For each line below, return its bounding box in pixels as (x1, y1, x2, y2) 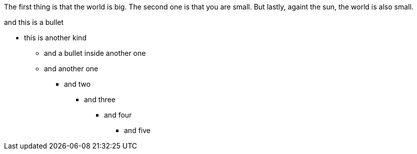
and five (124, 126, 150, 135)
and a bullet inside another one (44, 49, 146, 57)
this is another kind (24, 33, 86, 42)
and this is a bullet (4, 18, 64, 26)
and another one (44, 64, 98, 73)
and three (84, 95, 115, 104)
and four (104, 111, 132, 119)
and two (64, 80, 91, 88)
